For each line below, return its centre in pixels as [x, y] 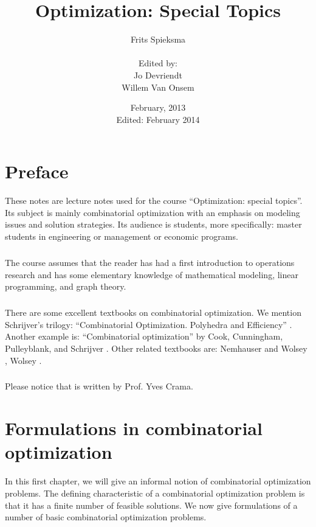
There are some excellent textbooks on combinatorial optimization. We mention [153, 312]
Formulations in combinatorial [134, 428]
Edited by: [158, 63]
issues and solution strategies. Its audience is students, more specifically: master [153, 224]
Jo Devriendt [158, 75]
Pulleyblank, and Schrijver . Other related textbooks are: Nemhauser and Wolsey [156, 348]
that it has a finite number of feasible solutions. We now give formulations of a [151, 505]
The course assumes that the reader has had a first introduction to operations [150, 262]
